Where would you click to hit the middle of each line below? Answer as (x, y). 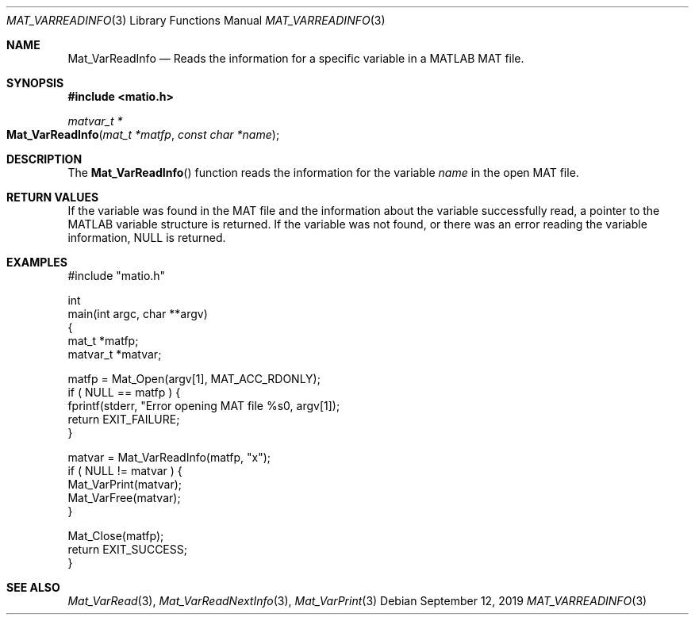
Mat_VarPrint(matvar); (125, 484)
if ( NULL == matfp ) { (124, 392)
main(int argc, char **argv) (138, 314)
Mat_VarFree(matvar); (124, 498)
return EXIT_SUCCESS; (127, 549)
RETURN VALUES (53, 197)
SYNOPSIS (35, 83)
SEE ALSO (33, 587)
